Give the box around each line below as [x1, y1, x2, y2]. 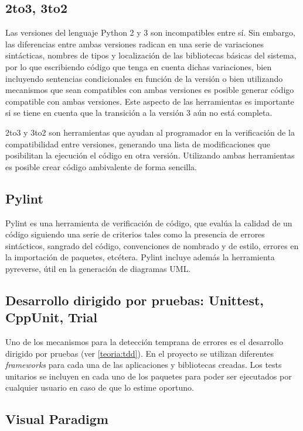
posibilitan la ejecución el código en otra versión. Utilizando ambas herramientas [5, 149, 295, 161]
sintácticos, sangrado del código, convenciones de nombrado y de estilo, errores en [5, 239, 299, 251]
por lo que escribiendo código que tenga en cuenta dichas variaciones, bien [5, 60, 272, 73]
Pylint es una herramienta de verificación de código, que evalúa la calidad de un [5, 216, 292, 229]
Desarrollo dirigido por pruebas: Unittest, [5, 291, 264, 309]
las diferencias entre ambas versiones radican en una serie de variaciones [5, 37, 264, 50]
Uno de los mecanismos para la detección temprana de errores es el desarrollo [5, 336, 283, 348]
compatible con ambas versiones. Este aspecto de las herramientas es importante [5, 95, 294, 107]
